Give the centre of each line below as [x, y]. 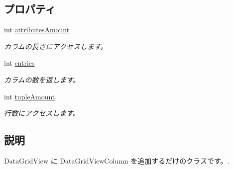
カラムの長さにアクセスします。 [56, 46]
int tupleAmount [30, 96]
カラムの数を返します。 [42, 79]
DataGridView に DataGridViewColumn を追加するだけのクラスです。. [117, 160]
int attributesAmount [37, 30]
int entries [19, 63]
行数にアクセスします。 [42, 113]
